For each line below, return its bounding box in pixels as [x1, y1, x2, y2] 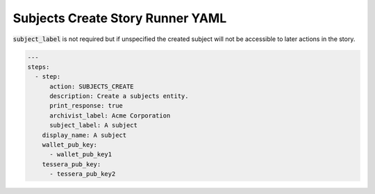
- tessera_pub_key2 [49, 170, 116, 178]
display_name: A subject [42, 131, 127, 139]
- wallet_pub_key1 [49, 150, 112, 159]
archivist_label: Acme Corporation [49, 111, 171, 120]
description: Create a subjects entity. [49, 92, 189, 100]
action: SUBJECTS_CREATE [49, 82, 135, 90]
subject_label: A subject [49, 122, 138, 129]
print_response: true [49, 102, 123, 110]
